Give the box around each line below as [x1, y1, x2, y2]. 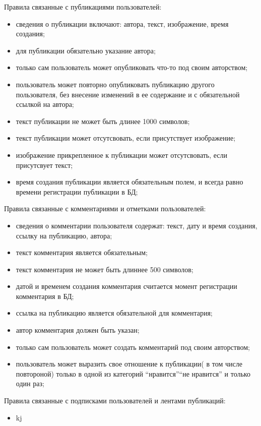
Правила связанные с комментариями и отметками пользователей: [4, 203, 206, 214]
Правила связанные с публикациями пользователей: [4, 2, 162, 12]
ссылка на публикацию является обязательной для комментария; [16, 308, 213, 318]
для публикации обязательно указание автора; [16, 45, 156, 55]
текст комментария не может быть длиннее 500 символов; [16, 264, 193, 274]
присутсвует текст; [16, 159, 73, 170]
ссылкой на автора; [16, 99, 74, 109]
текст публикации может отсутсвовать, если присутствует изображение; [16, 133, 236, 143]
